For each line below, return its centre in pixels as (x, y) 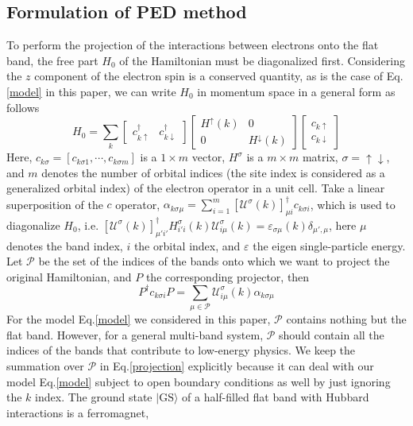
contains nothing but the (346, 319)
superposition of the (55, 204)
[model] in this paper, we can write (91, 91)
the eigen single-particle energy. (329, 245)
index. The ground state (94, 397)
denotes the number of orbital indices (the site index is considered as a (213, 172)
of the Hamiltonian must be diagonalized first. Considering (262, 60)
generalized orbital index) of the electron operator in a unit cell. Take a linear (196, 188)
